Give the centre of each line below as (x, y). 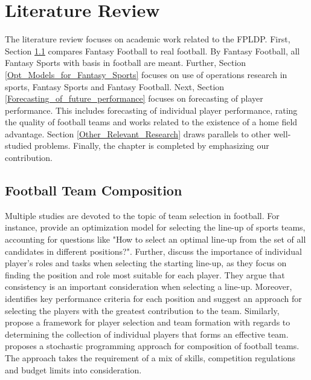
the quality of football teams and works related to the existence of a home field (151, 122)
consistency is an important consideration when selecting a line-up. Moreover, (149, 287)
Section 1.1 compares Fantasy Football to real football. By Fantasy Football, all (152, 51)
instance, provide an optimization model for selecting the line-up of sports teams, (155, 227)
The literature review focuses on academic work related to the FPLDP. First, (148, 39)
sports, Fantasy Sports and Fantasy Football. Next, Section (115, 86)
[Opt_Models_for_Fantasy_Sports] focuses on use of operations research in (146, 74)
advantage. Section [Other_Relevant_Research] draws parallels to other (138, 133)
